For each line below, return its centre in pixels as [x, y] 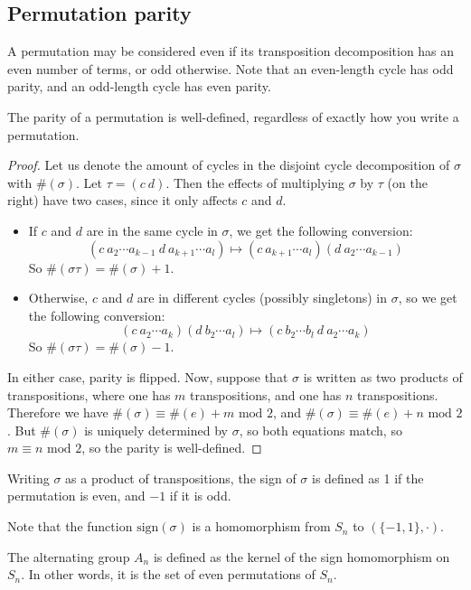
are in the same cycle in [152, 230]
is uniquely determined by [156, 430]
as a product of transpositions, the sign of [181, 478]
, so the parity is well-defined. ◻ [172, 448]
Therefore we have [58, 412]
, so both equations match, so [320, 430]
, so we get [428, 298]
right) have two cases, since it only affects [122, 200]
